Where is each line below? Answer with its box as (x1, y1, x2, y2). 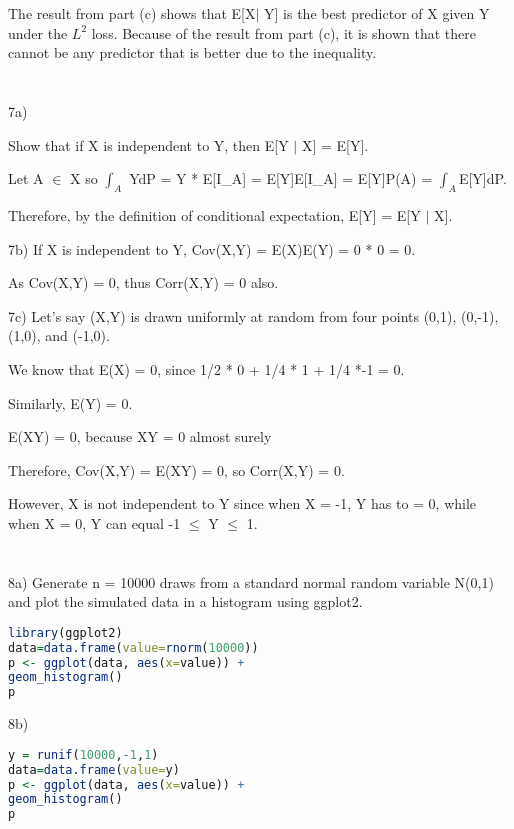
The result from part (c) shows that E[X (8, 3, 256, 23)
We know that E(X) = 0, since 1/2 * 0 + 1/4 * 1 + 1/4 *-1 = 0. (8, 358, 405, 379)
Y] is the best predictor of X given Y (264, 3, 490, 23)
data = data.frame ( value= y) (8, 762, 180, 777)
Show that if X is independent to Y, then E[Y (8, 134, 289, 155)
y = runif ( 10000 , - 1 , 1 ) (8, 747, 159, 762)
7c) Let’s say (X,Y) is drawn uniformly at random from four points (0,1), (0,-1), (8, 305, 499, 326)
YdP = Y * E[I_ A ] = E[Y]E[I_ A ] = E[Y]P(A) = (129, 168, 433, 189)
